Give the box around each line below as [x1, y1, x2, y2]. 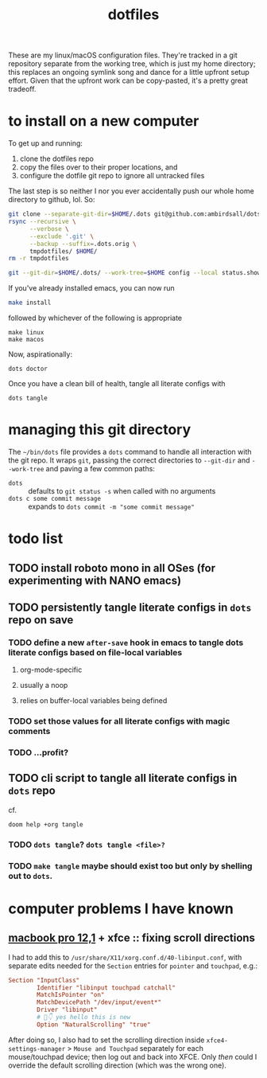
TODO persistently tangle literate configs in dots [8, 600, 252, 614]
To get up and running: [8, 139, 83, 148]
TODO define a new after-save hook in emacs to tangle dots [8, 637, 244, 648]
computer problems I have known [8, 900, 234, 917]
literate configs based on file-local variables [8, 646, 183, 658]
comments [8, 726, 51, 737]
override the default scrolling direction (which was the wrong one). [8, 1060, 226, 1070]
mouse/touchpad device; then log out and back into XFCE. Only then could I [8, 1052, 257, 1061]
